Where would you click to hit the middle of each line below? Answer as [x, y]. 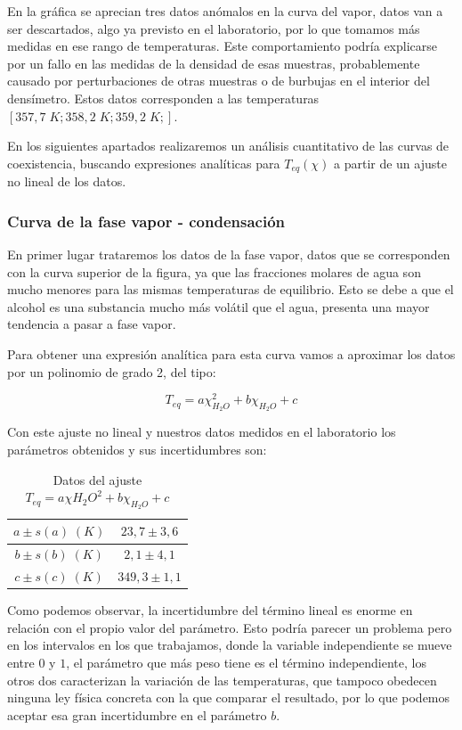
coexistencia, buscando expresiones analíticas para [144, 163]
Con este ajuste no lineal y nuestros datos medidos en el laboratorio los [202, 432]
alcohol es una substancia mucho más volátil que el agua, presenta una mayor [219, 306]
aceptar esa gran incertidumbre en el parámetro [137, 714]
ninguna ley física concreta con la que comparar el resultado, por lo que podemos [229, 697]
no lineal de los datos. [67, 181]
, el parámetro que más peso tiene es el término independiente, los [246, 662]
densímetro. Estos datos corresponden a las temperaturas [163, 98]
